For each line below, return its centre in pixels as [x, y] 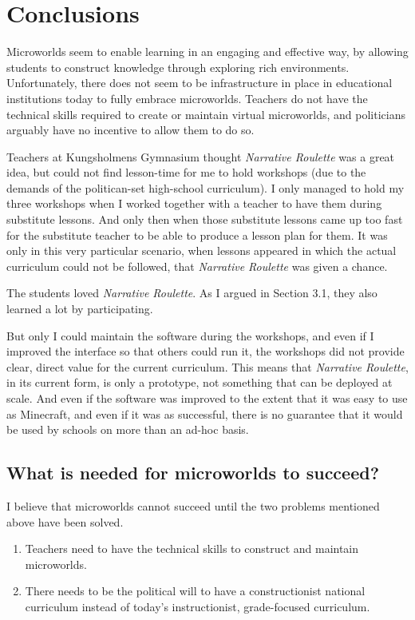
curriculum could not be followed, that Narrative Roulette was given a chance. [197, 266]
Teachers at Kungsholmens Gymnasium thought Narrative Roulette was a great [201, 156]
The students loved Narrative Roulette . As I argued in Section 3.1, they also [192, 293]
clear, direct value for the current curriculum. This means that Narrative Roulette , [207, 366]
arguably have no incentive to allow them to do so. [130, 130]
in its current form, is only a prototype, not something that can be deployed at [200, 382]
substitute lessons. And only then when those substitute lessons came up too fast [205, 219]
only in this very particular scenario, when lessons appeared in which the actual [202, 250]
